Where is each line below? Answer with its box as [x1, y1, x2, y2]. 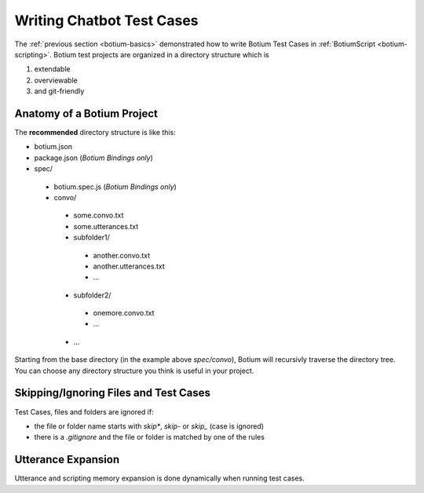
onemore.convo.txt [93, 309, 155, 318]
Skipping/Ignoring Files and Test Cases [14, 386, 211, 400]
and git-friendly [34, 86, 85, 96]
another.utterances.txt [93, 261, 165, 271]
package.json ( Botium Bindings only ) [34, 153, 153, 163]
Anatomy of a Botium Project [14, 107, 159, 120]
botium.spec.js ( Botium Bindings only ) [53, 181, 177, 192]
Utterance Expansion [14, 453, 120, 466]
